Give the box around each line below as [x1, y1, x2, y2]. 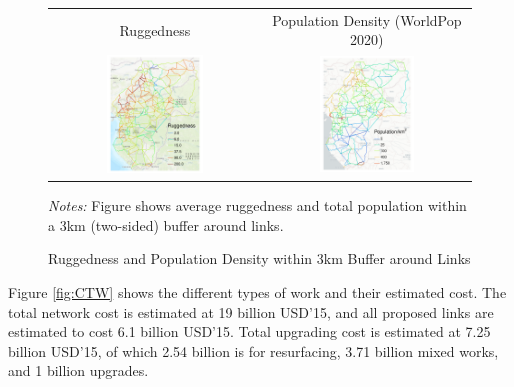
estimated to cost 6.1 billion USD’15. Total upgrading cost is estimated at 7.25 [8, 321, 491, 342]
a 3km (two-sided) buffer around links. [48, 214, 284, 235]
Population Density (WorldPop [272, 9, 462, 30]
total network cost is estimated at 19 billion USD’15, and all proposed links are [8, 301, 494, 322]
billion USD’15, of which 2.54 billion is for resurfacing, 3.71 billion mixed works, [8, 340, 499, 361]
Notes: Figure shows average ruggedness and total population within [48, 195, 467, 216]
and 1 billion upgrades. [8, 360, 149, 381]
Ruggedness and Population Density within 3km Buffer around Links [48, 248, 471, 269]
